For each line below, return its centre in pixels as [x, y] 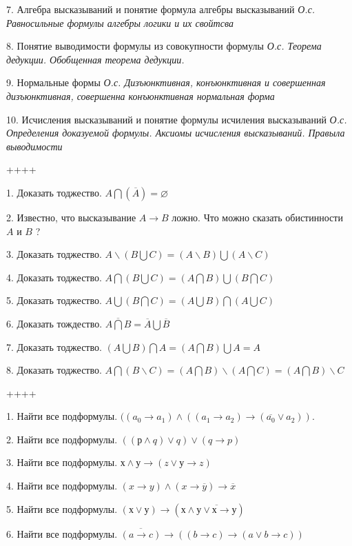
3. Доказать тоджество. [54, 254]
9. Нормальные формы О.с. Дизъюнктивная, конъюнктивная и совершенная [166, 82]
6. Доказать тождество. [54, 323]
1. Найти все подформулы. [62, 416]
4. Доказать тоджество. [54, 277]
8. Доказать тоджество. [54, 370]
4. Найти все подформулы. [62, 486]
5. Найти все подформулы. [62, 508]
